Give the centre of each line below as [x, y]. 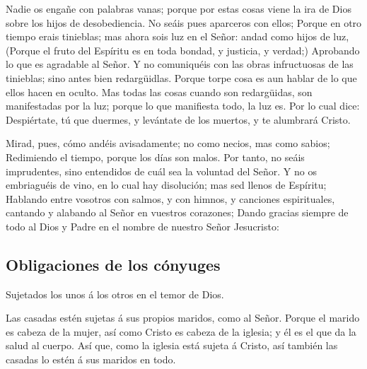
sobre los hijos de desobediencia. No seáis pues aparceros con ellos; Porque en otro [184, 22]
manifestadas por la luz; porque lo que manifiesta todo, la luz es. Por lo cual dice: [183, 106]
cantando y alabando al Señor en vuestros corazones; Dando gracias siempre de [177, 212]
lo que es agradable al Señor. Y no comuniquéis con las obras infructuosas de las [180, 64]
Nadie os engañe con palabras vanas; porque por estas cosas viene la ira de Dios [179, 8]
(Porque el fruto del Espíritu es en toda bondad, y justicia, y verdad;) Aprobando [183, 50]
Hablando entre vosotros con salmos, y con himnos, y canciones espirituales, [170, 198]
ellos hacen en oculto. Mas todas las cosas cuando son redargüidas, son [159, 92]
